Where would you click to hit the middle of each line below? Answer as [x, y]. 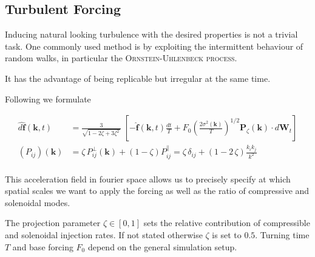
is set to [227, 235]
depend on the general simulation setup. [162, 246]
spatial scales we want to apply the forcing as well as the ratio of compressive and [157, 191]
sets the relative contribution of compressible [227, 223]
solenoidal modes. [38, 202]
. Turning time [282, 235]
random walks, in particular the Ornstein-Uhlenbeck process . [121, 58]
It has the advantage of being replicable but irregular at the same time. [138, 78]
